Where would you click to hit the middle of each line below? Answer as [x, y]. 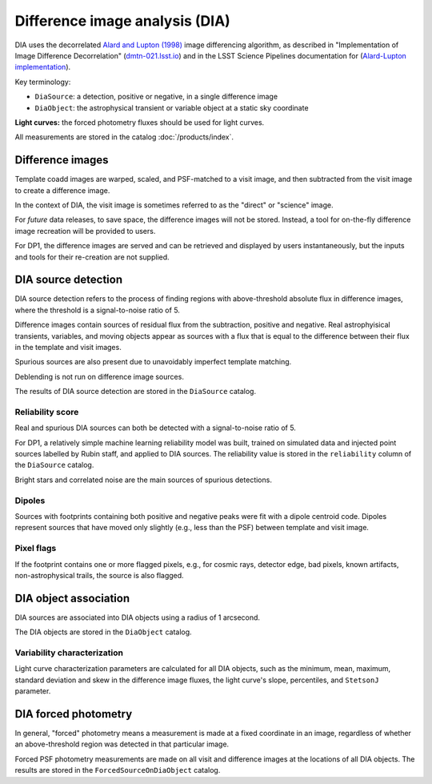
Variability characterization [69, 653]
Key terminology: [43, 82]
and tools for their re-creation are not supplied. [92, 257]
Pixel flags [36, 549]
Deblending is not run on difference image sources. [99, 376]
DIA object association [72, 598]
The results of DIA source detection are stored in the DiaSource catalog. [135, 392]
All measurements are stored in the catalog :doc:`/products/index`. [124, 137]
